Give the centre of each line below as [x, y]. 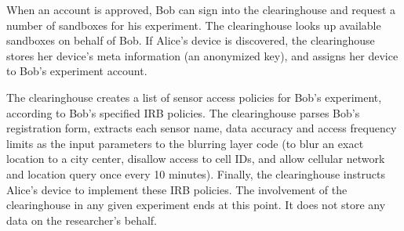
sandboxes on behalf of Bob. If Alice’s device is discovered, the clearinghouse [191, 40]
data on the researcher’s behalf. [82, 220]
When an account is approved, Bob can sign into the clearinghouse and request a [201, 9]
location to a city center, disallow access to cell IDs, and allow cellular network [196, 159]
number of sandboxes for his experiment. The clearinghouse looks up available [194, 25]
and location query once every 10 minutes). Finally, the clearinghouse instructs [196, 173]
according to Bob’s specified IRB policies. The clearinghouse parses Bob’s [183, 112]
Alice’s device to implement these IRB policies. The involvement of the [177, 189]
